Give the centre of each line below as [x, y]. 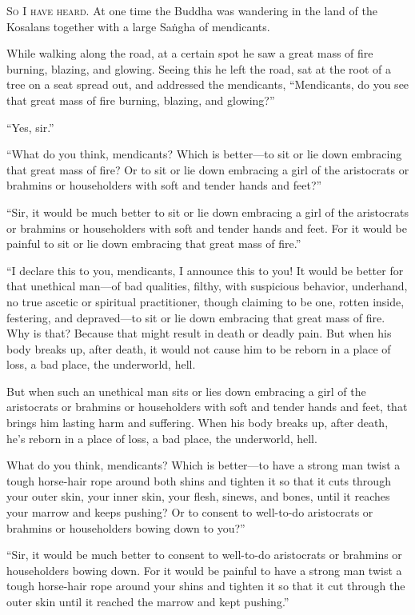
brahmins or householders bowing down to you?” [126, 527]
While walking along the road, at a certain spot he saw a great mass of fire [190, 53]
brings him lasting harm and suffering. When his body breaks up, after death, [198, 423]
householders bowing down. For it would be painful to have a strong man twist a [204, 570]
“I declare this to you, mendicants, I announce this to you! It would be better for [205, 270]
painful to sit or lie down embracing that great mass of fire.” [154, 244]
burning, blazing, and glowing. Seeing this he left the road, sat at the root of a [199, 68]
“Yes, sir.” [30, 127]
